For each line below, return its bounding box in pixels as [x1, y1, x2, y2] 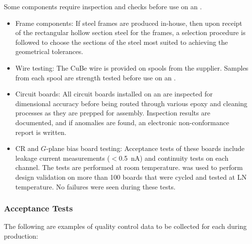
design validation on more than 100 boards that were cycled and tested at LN [15, 171, 247, 182]
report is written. [15, 127, 67, 137]
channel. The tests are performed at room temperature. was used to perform [15, 162, 243, 172]
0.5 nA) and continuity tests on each [118, 152, 229, 163]
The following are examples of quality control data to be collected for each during [4, 221, 247, 231]
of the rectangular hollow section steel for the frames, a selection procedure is [15, 27, 246, 38]
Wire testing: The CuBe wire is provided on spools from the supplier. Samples [15, 62, 249, 73]
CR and [15, 143, 39, 153]
